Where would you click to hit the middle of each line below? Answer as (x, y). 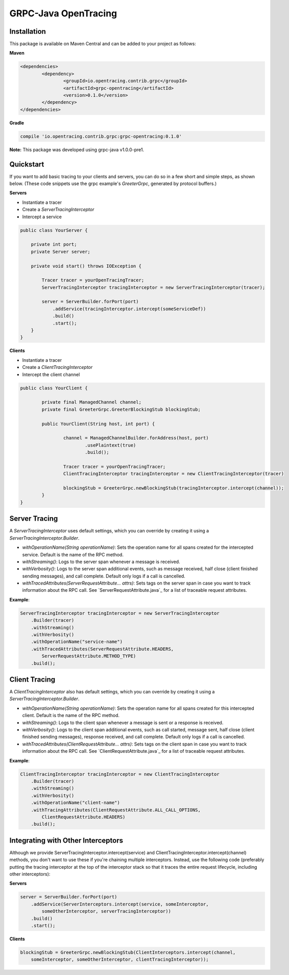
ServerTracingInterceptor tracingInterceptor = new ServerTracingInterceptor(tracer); (153, 287)
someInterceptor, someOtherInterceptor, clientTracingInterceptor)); (120, 960)
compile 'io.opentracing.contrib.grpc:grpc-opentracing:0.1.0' (101, 136)
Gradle (17, 123)
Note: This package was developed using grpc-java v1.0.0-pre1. (77, 149)
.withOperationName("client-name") (75, 803)
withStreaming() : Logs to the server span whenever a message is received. (101, 562)
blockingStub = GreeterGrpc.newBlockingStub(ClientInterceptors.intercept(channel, (128, 952)
